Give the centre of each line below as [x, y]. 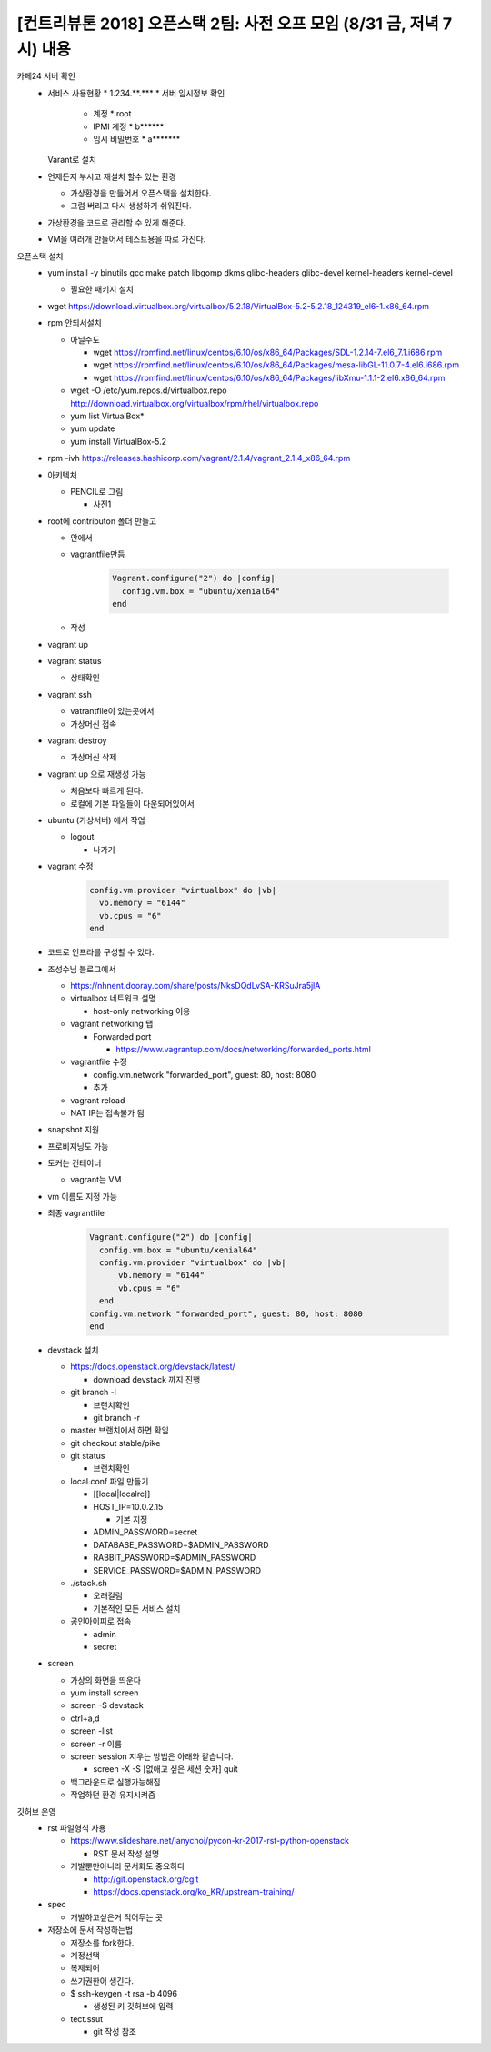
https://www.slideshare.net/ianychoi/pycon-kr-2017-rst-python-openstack [210, 1841]
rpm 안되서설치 [75, 323]
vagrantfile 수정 [99, 1062]
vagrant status [75, 660]
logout [82, 837]
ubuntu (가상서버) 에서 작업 [96, 820]
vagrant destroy [77, 740]
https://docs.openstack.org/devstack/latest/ [153, 1367]
